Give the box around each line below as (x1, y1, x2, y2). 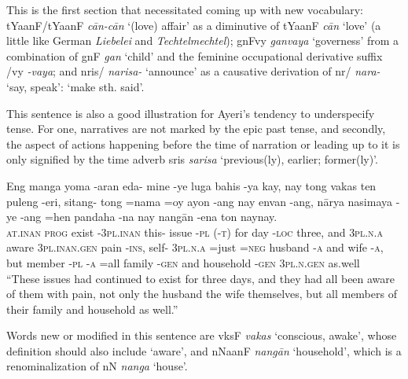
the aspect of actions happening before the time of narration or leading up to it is (6, 135, 400, 152)
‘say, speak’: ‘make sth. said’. (6, 78, 145, 94)
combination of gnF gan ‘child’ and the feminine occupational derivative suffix (6, 47, 383, 64)
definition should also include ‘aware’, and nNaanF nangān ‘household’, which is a (6, 342, 402, 359)
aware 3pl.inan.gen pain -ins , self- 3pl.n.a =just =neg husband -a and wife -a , (6, 239, 384, 256)
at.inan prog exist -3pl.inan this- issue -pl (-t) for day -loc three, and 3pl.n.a (6, 223, 383, 240)
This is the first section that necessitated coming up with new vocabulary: (6, 2, 363, 17)
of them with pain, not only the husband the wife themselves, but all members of (6, 285, 397, 302)
